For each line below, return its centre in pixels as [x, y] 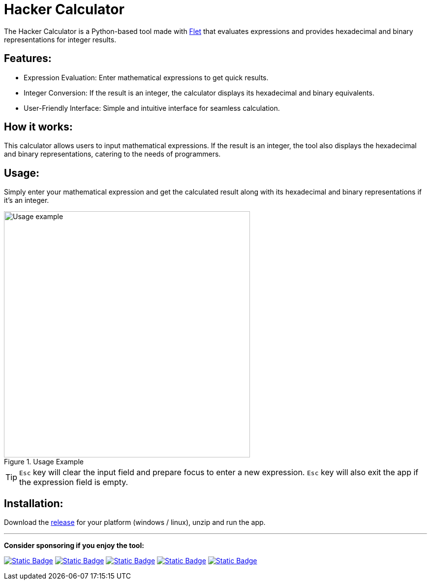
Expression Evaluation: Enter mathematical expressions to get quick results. [146, 77]
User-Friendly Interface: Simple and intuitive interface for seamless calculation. [152, 108]
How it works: [38, 127]
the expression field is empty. [74, 482]
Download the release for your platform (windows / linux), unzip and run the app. [135, 522]
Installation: [34, 503]
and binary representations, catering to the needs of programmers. [112, 154]
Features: [28, 59]
